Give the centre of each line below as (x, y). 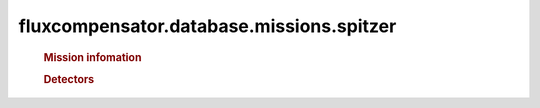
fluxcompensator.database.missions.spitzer (207, 26)
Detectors (69, 79)
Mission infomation (92, 57)
